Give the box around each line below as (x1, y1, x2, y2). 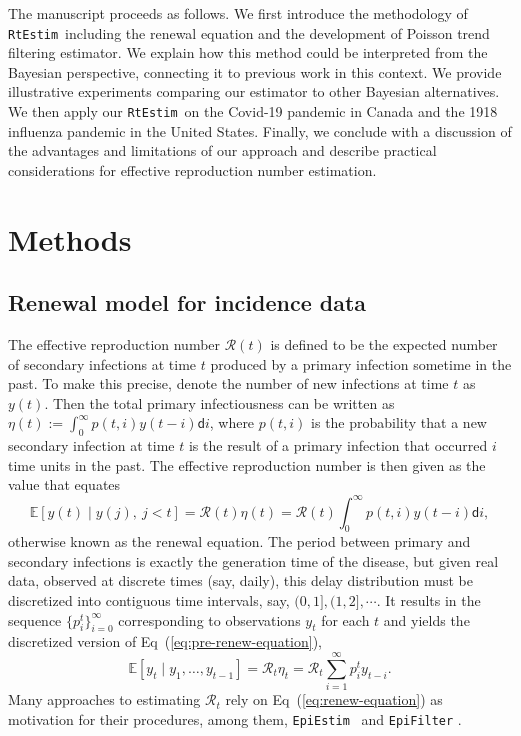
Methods (8, 218, 132, 259)
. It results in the (376, 590, 481, 611)
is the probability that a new (311, 412, 487, 433)
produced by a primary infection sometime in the (210, 353, 512, 374)
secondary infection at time (8, 435, 175, 456)
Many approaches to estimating (8, 689, 201, 710)
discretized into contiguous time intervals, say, (8, 590, 290, 611)
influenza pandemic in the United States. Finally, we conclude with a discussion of (8, 120, 512, 141)
